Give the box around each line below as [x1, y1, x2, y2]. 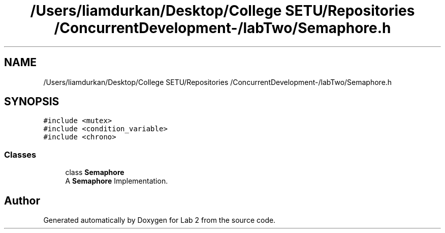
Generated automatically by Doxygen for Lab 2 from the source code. [43, 216, 276, 225]
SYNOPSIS [4, 95, 59, 108]
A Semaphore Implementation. [65, 177, 168, 186]
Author [4, 194, 40, 207]
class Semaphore [65, 168, 124, 177]
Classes [4, 149, 37, 160]
